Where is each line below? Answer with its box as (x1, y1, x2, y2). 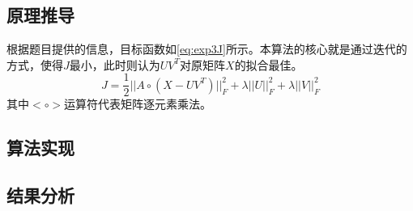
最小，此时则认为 (69, 56, 160, 73)
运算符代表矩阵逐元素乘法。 (64, 95, 212, 112)
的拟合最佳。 (234, 56, 303, 73)
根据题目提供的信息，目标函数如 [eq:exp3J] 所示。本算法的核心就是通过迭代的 (6, 40, 407, 57)
